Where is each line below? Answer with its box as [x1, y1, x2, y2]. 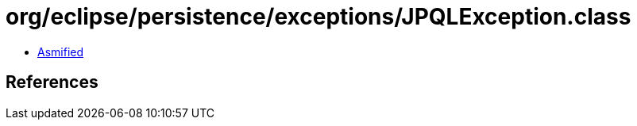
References [6, 72, 98, 93]
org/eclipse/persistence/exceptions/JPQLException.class [6, 3, 631, 30]
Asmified [37, 44, 84, 59]
